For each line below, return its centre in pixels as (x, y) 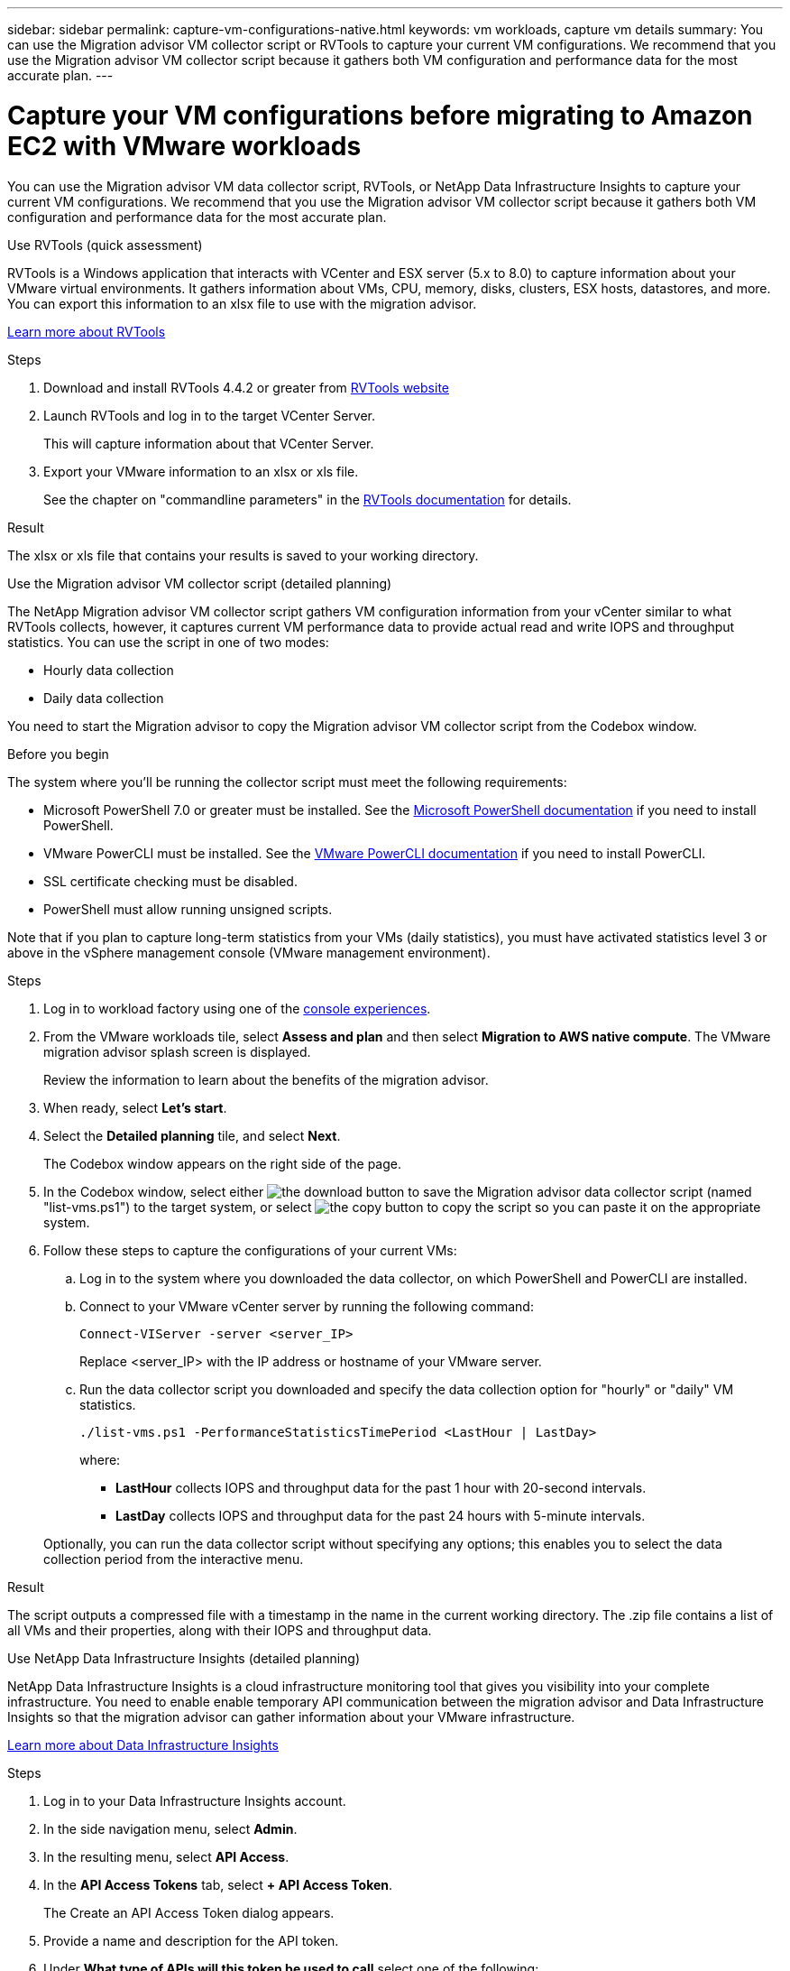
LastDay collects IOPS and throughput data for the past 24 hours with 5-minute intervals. (381, 1515)
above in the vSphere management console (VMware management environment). (249, 952)
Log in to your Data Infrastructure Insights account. (195, 1800)
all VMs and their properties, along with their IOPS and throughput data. (220, 1630)
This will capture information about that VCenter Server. (209, 443)
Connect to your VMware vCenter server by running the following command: (307, 1306)
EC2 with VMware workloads (184, 146)
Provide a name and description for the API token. (191, 1940)
